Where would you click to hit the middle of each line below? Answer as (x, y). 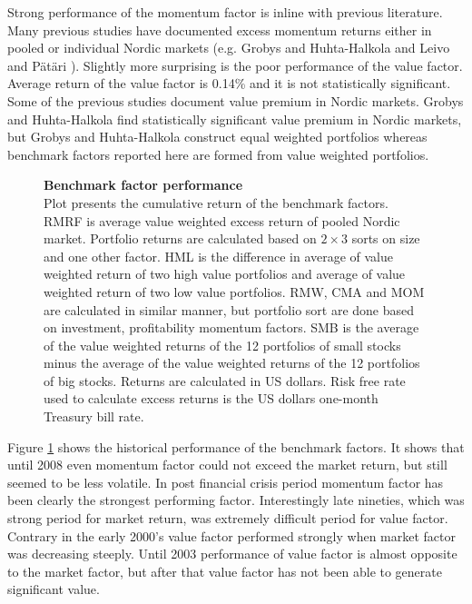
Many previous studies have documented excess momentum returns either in (220, 30)
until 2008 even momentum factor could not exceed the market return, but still (227, 465)
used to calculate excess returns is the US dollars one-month (211, 398)
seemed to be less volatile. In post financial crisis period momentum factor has (226, 482)
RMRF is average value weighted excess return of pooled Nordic (222, 220)
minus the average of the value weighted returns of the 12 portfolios (232, 363)
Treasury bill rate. (94, 416)
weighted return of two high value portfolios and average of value (225, 274)
